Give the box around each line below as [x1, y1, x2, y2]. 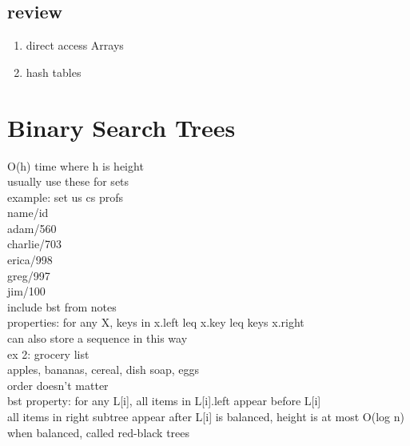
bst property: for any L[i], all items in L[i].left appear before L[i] [7, 392, 321, 409]
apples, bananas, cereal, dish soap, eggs [7, 361, 199, 378]
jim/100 [7, 283, 46, 299]
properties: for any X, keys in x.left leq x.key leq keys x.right [7, 314, 305, 331]
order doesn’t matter [7, 376, 109, 393]
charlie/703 [7, 235, 62, 252]
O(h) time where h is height [7, 157, 144, 174]
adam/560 [7, 219, 57, 236]
